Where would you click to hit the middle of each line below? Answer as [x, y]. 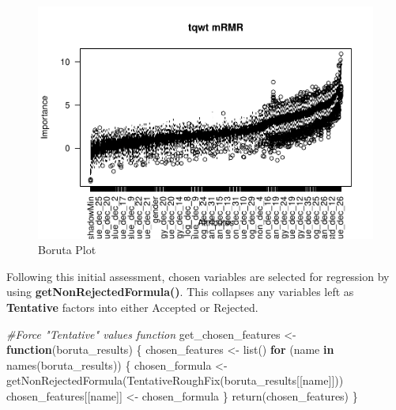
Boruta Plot [67, 250]
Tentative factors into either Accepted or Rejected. [132, 307]
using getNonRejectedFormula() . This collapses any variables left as [180, 292]
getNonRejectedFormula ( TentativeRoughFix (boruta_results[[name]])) [175, 380]
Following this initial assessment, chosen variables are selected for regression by [198, 276]
